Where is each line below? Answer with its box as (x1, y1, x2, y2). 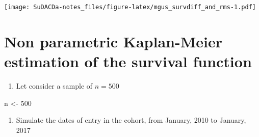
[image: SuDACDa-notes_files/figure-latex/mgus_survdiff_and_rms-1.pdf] (4, 4, 256, 11)
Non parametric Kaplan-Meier (4, 31, 222, 51)
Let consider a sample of (16, 80, 93, 91)
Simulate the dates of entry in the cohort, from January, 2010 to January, (16, 115, 246, 125)
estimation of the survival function (4, 51, 252, 72)
